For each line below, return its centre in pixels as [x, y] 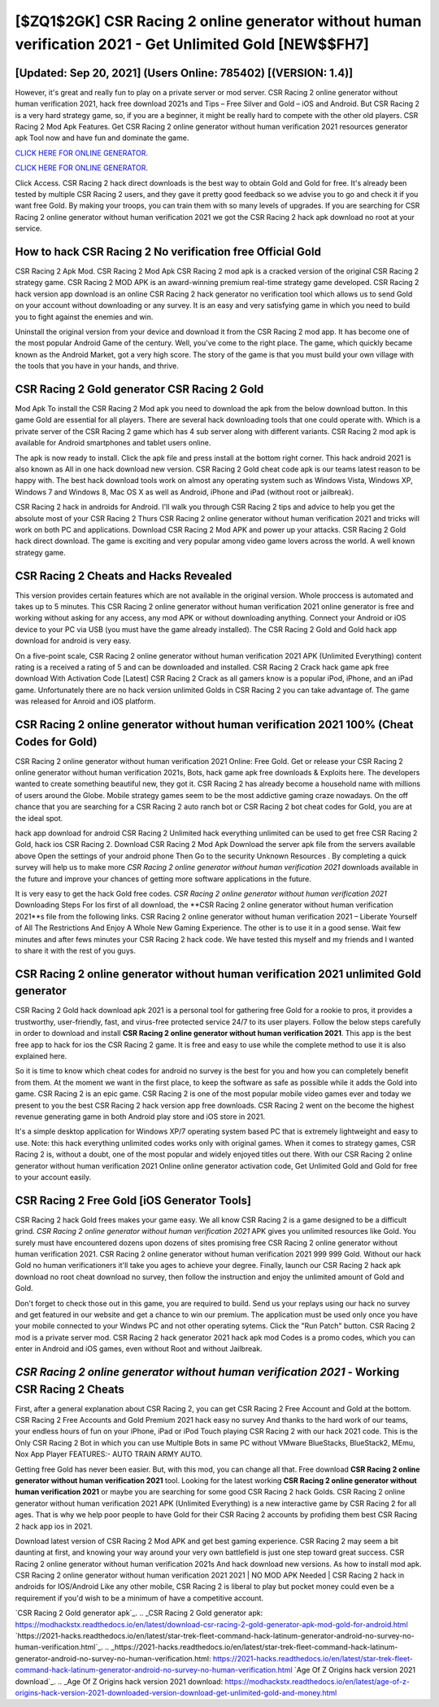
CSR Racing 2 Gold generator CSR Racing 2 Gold [139, 389]
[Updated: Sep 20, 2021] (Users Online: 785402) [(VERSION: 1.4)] [184, 73]
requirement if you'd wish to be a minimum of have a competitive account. [139, 1598]
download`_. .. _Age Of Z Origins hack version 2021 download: [119, 1681]
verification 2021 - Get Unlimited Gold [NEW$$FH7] [192, 44]
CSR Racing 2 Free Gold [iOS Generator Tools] [133, 1200]
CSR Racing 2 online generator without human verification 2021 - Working [207, 1372]
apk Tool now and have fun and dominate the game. [102, 138]
